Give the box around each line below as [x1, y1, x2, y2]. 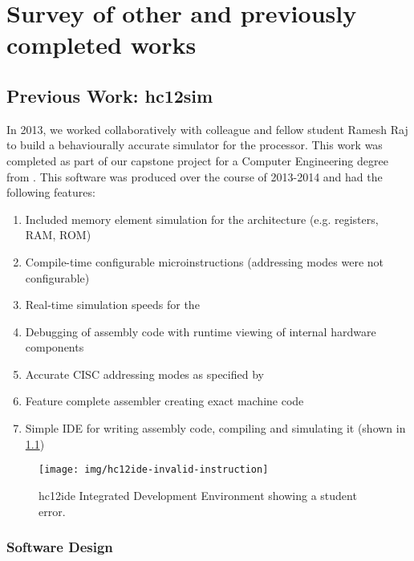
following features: [6, 184, 95, 201]
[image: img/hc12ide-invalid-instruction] [39, 464, 269, 476]
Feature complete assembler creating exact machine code [25, 392, 304, 409]
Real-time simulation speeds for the [25, 296, 200, 313]
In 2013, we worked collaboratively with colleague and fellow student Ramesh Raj [6, 120, 408, 137]
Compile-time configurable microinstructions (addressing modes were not [25, 253, 384, 270]
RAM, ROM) [25, 226, 91, 243]
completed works [6, 28, 197, 61]
